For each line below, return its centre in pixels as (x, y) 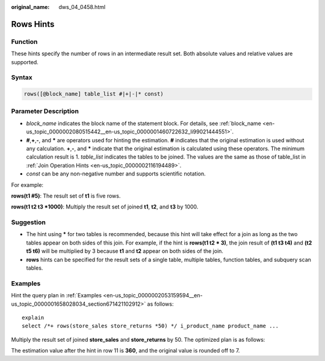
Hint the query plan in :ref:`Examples (57, 296)
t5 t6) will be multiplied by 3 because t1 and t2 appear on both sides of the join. (125, 251)
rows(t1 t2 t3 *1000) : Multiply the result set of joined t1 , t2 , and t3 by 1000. (105, 207)
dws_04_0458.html (82, 7)
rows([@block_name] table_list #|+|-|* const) (94, 94)
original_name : (30, 7)
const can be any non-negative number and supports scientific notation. (116, 174)
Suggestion (29, 222)
